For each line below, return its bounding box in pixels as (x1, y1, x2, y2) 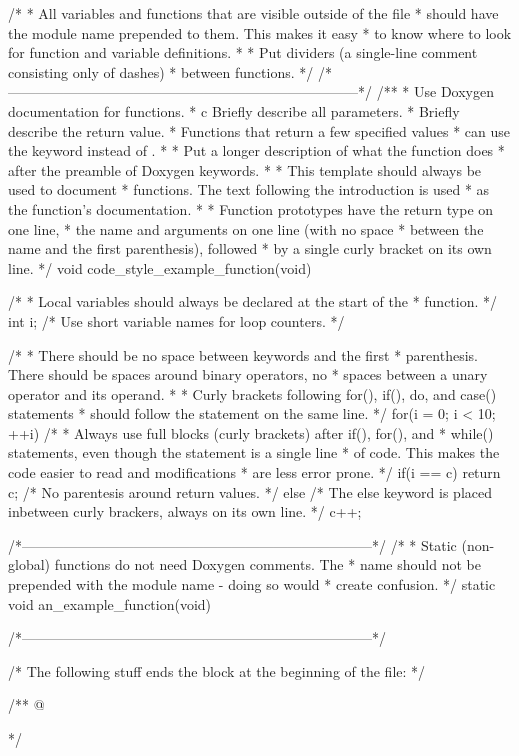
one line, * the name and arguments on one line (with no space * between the (8, 218, 484, 239)
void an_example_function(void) (8, 593, 212, 614)
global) (8, 554, 51, 575)
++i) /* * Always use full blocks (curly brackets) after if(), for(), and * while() (8, 422, 494, 443)
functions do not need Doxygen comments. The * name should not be (54, 554, 481, 575)
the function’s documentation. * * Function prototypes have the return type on (8, 198, 494, 219)
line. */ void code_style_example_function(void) (8, 257, 312, 278)
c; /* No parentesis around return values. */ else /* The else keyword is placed (8, 481, 492, 502)
